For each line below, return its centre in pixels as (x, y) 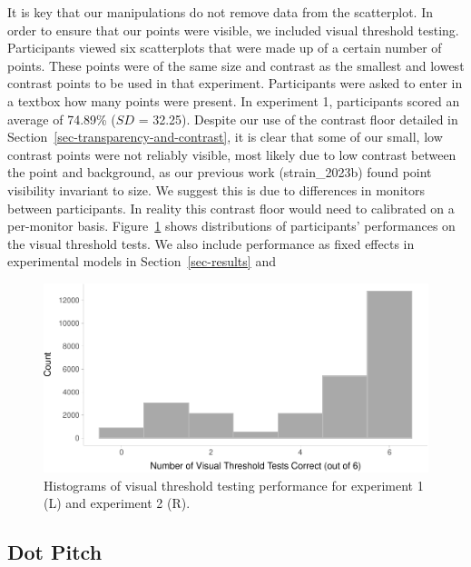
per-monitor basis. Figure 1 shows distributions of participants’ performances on (231, 226)
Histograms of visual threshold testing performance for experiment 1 (234, 485)
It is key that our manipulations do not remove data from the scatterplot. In (220, 12)
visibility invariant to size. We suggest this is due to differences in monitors (216, 189)
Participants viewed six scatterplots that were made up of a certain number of (225, 48)
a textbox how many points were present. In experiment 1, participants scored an (234, 100)
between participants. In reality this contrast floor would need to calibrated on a (231, 208)
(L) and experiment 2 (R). (117, 503)
